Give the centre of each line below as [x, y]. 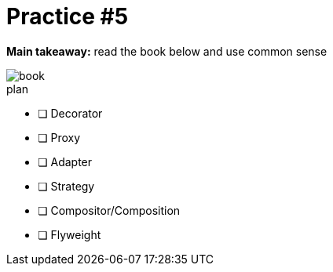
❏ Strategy [66, 186]
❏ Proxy [59, 137]
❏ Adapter [65, 161]
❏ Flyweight [70, 234]
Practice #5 [68, 16]
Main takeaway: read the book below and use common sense [167, 51]
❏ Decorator [70, 113]
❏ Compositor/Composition [109, 210]
